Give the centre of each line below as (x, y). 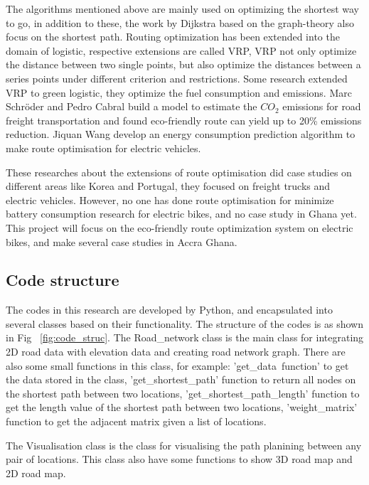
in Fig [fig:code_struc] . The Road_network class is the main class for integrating (185, 337)
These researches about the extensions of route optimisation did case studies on (179, 172)
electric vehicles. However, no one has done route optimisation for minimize (170, 199)
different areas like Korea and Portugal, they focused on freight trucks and (168, 186)
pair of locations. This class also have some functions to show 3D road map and (179, 459)
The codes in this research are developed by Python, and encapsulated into (169, 310)
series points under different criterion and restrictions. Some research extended (177, 78)
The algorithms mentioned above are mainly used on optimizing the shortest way (183, 9)
